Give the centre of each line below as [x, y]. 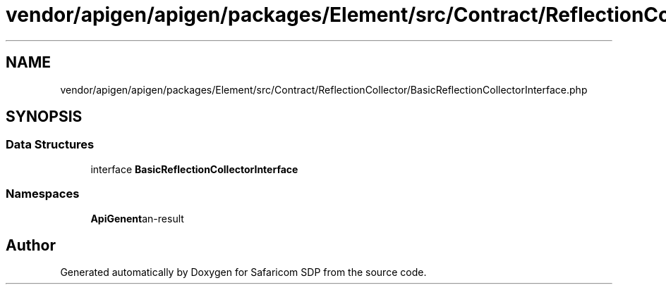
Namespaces [43, 194]
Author [31, 245]
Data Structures [50, 145]
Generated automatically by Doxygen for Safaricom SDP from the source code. [243, 272]
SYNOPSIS [44, 117]
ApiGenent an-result [137, 218]
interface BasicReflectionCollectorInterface [194, 169]
